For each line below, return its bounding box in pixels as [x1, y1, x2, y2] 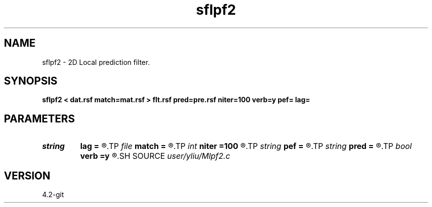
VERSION [4, 169, 51, 182]
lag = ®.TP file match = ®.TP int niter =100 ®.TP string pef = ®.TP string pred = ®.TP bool [80, 141, 412, 151]
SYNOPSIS [4, 75, 58, 88]
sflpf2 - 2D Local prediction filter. [42, 58, 150, 66]
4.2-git [42, 190, 64, 199]
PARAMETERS [4, 112, 75, 125]
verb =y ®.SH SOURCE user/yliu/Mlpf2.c [80, 151, 230, 161]
